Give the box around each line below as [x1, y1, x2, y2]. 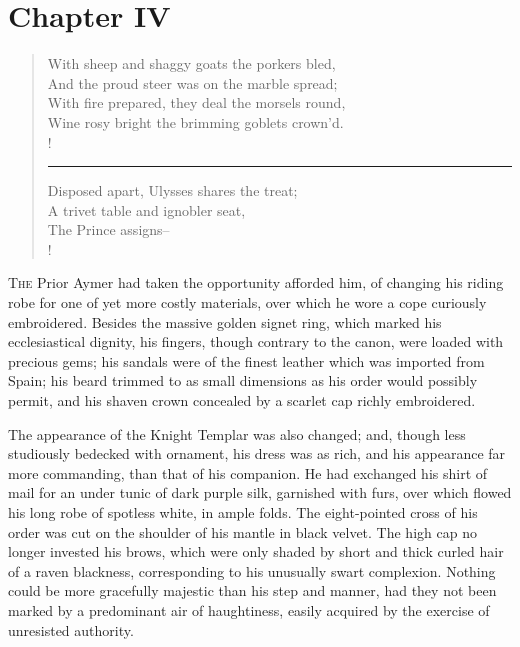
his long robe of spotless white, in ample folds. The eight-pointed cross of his [8, 502, 478, 522]
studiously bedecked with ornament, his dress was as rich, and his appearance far [8, 443, 506, 464]
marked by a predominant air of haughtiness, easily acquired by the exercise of [8, 599, 490, 620]
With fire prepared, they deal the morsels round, [47, 92, 346, 113]
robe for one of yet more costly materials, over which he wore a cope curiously [8, 292, 487, 313]
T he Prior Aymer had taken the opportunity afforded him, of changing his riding [8, 272, 504, 293]
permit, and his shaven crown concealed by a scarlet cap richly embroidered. [8, 390, 476, 411]
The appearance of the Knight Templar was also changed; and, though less [8, 423, 466, 444]
